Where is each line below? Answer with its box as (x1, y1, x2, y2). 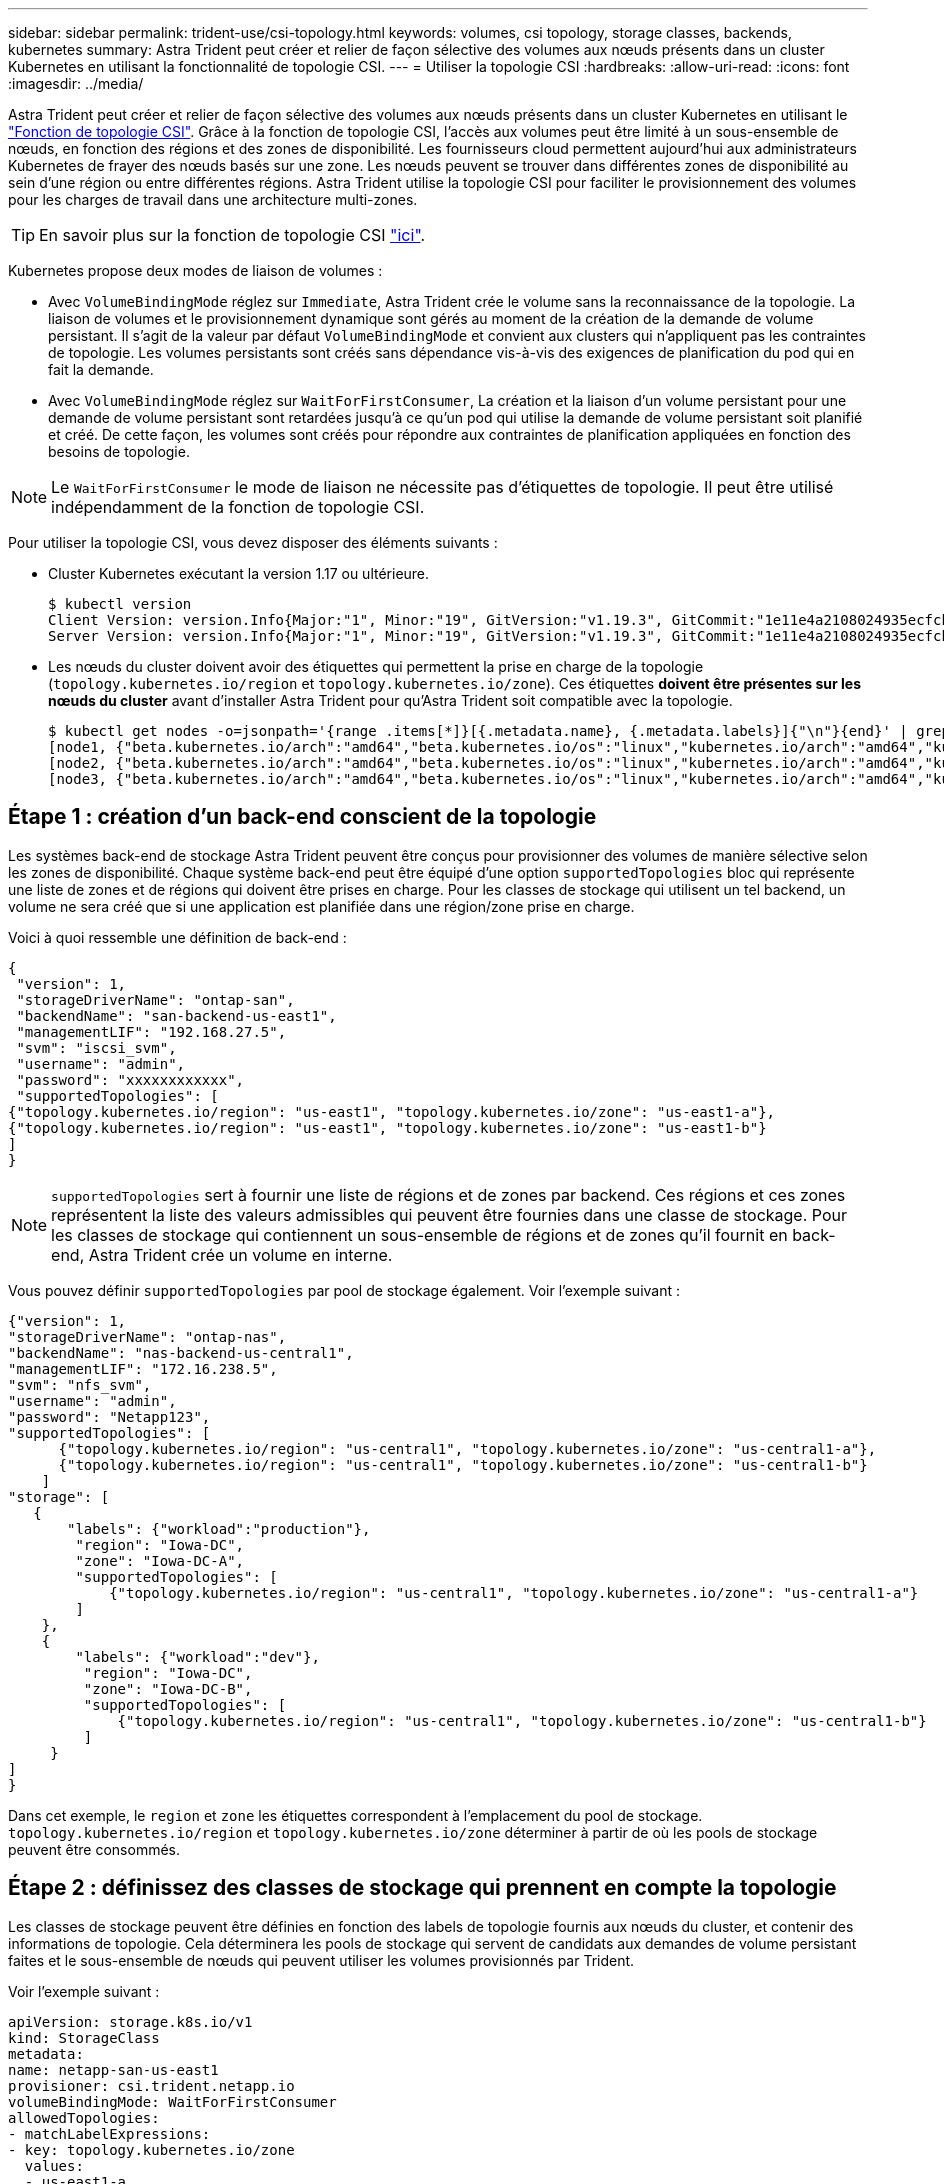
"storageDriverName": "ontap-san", (16, 991, 295, 1008)
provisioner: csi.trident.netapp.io (8, 2077, 295, 2094)
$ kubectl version (48, 596, 192, 612)
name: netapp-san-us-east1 (8, 2061, 219, 2078)
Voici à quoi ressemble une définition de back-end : (8, 928, 347, 946)
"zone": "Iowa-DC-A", (75, 1552, 245, 1569)
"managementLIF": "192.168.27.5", (16, 1023, 287, 1040)
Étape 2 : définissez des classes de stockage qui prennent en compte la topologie (8, 1875, 837, 1901)
